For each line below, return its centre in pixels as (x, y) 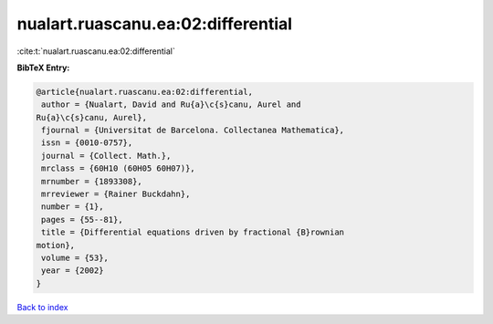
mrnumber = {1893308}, (92, 181)
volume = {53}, (75, 258)
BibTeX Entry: (43, 68)
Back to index (42, 307)
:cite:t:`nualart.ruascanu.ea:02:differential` (96, 51)
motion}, (56, 245)
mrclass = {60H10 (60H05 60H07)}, (118, 168)
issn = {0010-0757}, (87, 143)
